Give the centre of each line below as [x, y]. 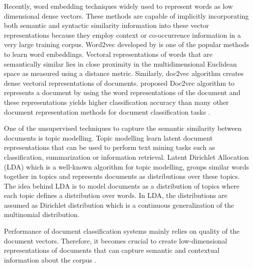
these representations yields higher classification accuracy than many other [116, 102]
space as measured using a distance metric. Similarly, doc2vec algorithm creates [124, 73]
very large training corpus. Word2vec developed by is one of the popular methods [126, 44]
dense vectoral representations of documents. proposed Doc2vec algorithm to [119, 83]
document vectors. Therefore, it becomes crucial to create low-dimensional [116, 240]
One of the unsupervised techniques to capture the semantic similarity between [123, 128]
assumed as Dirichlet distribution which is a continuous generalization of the [119, 205]
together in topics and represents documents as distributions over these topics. [122, 176]
